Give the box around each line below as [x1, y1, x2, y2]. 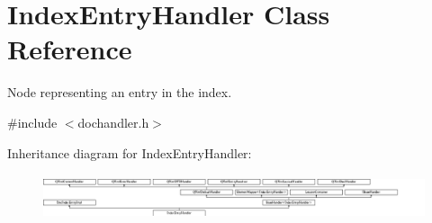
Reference [7, 31, 132, 67]
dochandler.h [77, 112, 149, 131]
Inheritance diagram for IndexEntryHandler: [7, 143, 252, 162]
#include [7, 112, 58, 131]
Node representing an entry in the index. [7, 83, 232, 102]
